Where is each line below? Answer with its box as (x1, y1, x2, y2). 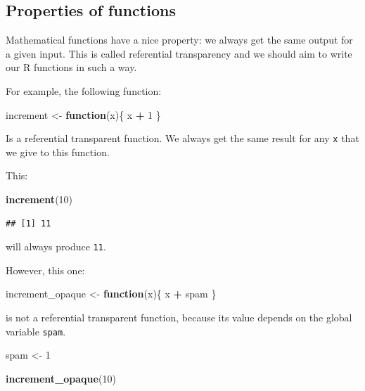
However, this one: (6, 262, 85, 277)
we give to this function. (6, 144, 110, 159)
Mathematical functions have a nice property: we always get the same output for (6, 32, 353, 47)
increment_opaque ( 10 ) (6, 371, 116, 385)
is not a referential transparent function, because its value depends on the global (6, 310, 352, 325)
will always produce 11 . (6, 239, 106, 254)
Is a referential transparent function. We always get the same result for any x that (6, 131, 359, 146)
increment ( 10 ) (6, 192, 73, 207)
